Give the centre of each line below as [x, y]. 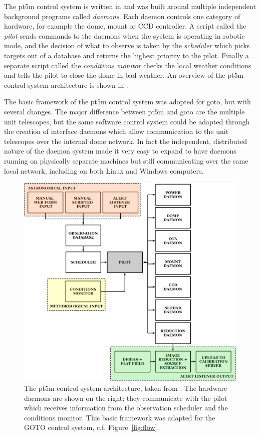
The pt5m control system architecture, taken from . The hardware [126, 388]
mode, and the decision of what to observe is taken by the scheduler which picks [127, 45]
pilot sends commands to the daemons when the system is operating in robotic [124, 35]
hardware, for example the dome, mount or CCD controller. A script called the [125, 26]
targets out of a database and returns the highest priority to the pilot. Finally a [126, 55]
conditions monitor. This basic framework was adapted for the [120, 417]
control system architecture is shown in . [66, 85]
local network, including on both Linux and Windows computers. [104, 170]
